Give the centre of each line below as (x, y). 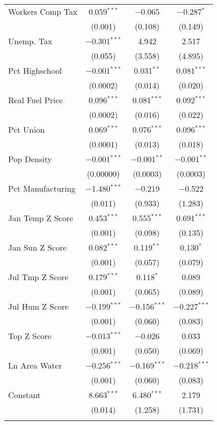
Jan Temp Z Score (41, 218)
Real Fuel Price (36, 100)
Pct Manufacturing (42, 188)
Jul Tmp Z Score (38, 277)
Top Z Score (30, 336)
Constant (24, 395)
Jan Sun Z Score (37, 247)
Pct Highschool (35, 70)
